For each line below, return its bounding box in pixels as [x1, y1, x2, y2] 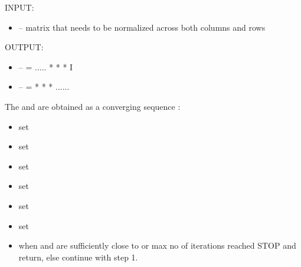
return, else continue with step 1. [18, 250, 138, 263]
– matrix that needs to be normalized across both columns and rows [18, 21, 266, 33]
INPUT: [5, 1, 34, 13]
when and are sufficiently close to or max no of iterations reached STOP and [18, 239, 296, 252]
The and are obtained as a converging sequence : [5, 100, 181, 112]
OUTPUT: [5, 41, 44, 53]
